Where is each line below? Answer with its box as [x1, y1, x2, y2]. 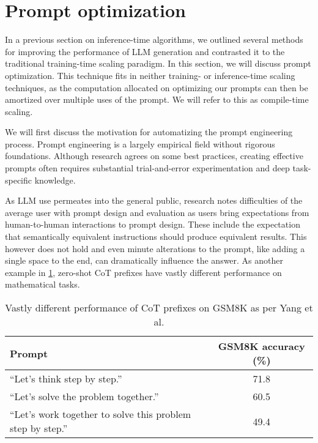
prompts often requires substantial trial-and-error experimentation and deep [5, 162, 290, 174]
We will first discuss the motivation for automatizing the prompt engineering [5, 125, 293, 138]
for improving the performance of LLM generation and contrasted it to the [5, 45, 285, 58]
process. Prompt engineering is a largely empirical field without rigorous [5, 137, 275, 150]
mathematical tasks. [5, 278, 80, 291]
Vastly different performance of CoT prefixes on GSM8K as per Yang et [5, 300, 313, 315]
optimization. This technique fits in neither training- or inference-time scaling [5, 69, 295, 81]
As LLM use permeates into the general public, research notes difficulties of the [5, 194, 303, 207]
